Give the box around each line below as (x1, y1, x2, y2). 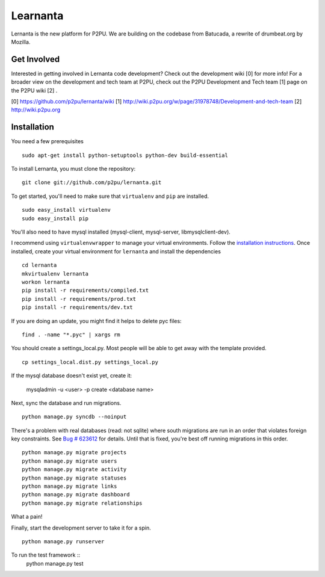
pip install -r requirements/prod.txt (22, 295, 137, 302)
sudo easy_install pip (22, 215, 89, 222)
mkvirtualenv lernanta (22, 270, 89, 277)
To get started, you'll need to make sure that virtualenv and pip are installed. (11, 193, 209, 200)
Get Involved (11, 54, 60, 64)
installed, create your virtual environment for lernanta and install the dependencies (11, 247, 221, 255)
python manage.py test (26, 560, 84, 567)
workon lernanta (22, 279, 70, 285)
